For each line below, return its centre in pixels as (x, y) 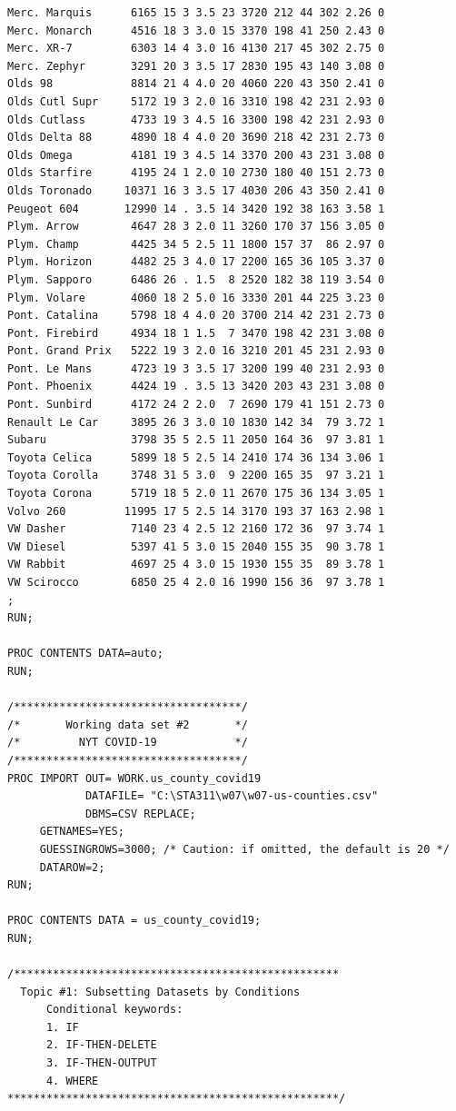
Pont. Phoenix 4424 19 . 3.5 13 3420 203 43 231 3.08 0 (196, 387)
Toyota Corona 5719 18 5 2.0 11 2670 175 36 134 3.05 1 (196, 494)
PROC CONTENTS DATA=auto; (85, 654)
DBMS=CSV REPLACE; (140, 813)
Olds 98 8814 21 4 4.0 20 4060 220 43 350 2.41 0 (196, 84)
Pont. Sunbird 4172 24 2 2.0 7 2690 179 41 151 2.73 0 (196, 405)
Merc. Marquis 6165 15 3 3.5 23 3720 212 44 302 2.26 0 (196, 13)
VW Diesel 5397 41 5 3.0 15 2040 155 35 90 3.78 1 (196, 546)
